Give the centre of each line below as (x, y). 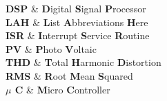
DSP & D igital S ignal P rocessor (76, 8)
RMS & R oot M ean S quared (69, 75)
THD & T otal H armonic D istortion (83, 62)
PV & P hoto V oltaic (51, 48)
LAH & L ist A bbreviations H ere (77, 22)
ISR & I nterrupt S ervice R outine (78, 35)
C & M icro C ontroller (62, 89)
